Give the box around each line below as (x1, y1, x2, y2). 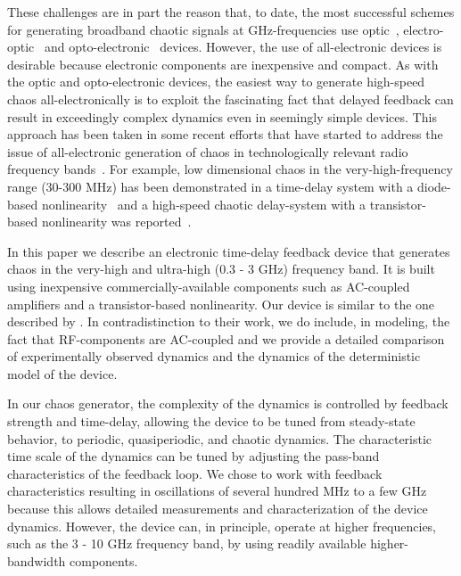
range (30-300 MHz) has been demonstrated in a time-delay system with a (7, 177, 414, 195)
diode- (416, 177, 451, 195)
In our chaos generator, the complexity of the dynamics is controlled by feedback (7, 394, 449, 413)
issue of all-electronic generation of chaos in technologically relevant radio (7, 142, 408, 160)
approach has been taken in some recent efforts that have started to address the (7, 125, 443, 144)
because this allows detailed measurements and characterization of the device (7, 499, 428, 518)
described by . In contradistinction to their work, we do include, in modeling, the (7, 312, 450, 331)
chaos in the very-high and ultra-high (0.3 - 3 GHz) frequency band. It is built (7, 259, 435, 278)
